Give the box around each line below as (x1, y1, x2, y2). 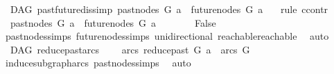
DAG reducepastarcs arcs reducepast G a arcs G (10, 42, 250, 56)
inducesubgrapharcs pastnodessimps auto (5, 56, 191, 70)
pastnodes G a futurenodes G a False (10, 15, 216, 29)
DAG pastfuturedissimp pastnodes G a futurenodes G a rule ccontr (10, 2, 328, 16)
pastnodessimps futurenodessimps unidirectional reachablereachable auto (5, 29, 329, 43)
